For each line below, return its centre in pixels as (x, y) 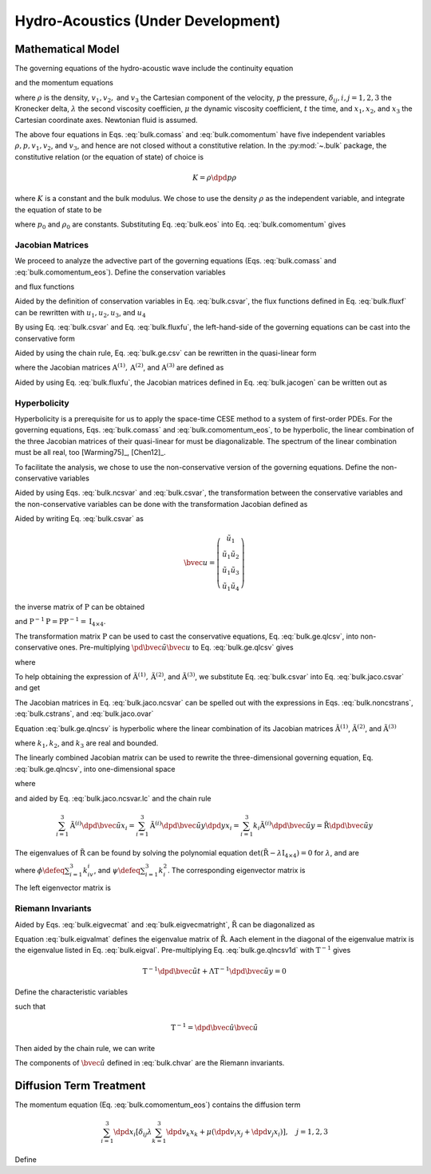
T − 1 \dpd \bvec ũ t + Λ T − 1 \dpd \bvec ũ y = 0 (214, 970)
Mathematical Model (67, 49)
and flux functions (45, 287)
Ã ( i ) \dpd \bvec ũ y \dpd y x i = (194, 826)
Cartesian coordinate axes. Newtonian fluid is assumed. (107, 120)
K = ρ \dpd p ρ (214, 177)
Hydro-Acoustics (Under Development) (148, 21)
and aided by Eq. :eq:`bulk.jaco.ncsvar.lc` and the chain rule (113, 798)
